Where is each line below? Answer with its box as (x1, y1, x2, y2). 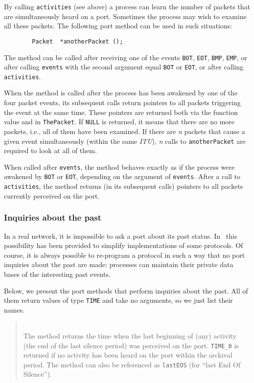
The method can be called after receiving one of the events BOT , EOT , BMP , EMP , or (4, 52, 247, 62)
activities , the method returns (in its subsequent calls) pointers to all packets (4, 181, 243, 191)
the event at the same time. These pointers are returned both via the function (4, 107, 238, 117)
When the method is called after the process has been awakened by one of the (4, 88, 238, 98)
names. (4, 304, 25, 315)
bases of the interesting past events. (4, 269, 111, 279)
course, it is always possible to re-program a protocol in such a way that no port (4, 249, 245, 260)
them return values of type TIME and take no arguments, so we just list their (4, 295, 233, 305)
